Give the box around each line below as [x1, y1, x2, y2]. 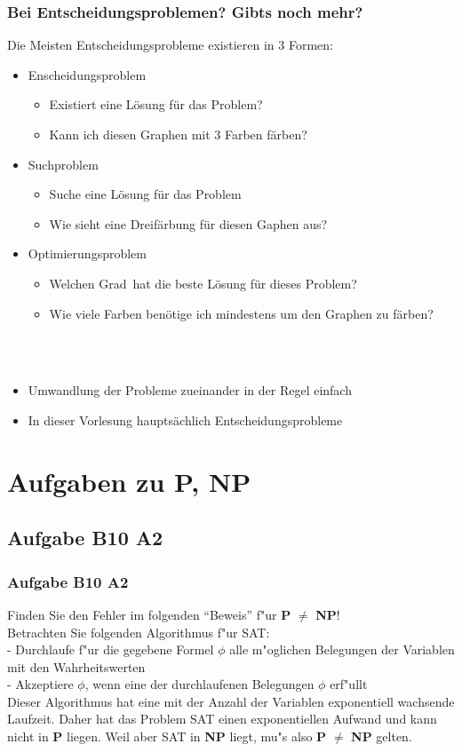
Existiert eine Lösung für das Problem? [49, 95, 263, 114]
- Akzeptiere [7, 675, 74, 693]
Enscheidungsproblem [28, 65, 147, 83]
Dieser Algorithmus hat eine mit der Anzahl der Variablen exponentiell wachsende [7, 692, 455, 710]
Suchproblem [28, 154, 99, 173]
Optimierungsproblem [28, 244, 147, 263]
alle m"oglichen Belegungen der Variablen [229, 640, 455, 659]
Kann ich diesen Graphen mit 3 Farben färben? [49, 125, 307, 143]
